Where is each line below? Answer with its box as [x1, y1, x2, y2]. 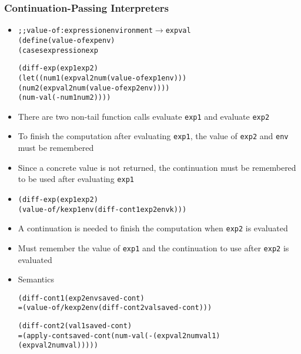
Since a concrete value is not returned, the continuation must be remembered [18, 161, 296, 173]
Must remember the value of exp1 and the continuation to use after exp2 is [18, 241, 289, 254]
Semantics [18, 273, 54, 285]
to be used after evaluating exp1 [18, 173, 134, 185]
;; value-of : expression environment [18, 26, 153, 35]
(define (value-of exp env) [18, 36, 115, 45]
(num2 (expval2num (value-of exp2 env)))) [18, 83, 170, 92]
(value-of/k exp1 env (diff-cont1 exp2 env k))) [18, 205, 187, 214]
